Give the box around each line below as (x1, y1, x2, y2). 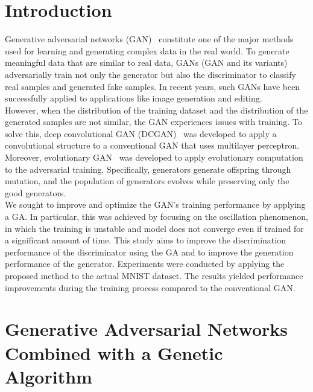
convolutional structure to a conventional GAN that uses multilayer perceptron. (5, 139, 300, 152)
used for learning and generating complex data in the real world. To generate (5, 44, 289, 57)
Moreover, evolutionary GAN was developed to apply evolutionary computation (5, 151, 303, 164)
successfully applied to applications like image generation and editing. (5, 92, 262, 104)
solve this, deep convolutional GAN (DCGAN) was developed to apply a (5, 127, 277, 140)
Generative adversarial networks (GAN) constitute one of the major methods (5, 33, 294, 45)
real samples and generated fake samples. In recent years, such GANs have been (5, 80, 300, 92)
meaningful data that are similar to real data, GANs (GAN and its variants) (5, 56, 288, 69)
